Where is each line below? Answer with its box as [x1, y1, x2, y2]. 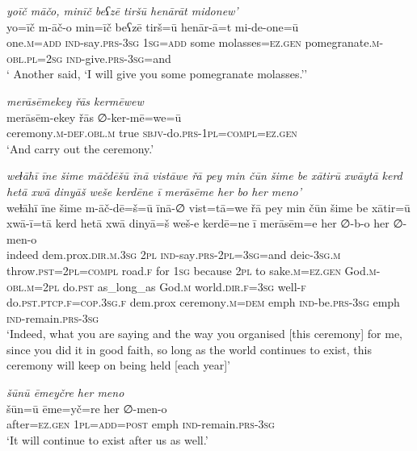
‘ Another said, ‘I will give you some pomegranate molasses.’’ [6, 65, 308, 82]
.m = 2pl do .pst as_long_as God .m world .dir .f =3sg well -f [23, 278, 306, 294]
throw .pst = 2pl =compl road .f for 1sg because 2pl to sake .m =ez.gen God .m [6, 261, 377, 278]
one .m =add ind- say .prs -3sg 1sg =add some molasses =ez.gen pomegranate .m [6, 34, 380, 51]
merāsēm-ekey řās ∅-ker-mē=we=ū [6, 108, 182, 125]
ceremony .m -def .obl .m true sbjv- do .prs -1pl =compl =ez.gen [6, 124, 297, 141]
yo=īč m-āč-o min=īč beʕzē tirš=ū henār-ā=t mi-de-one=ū [6, 18, 299, 35]
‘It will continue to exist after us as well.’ [6, 431, 208, 448]
